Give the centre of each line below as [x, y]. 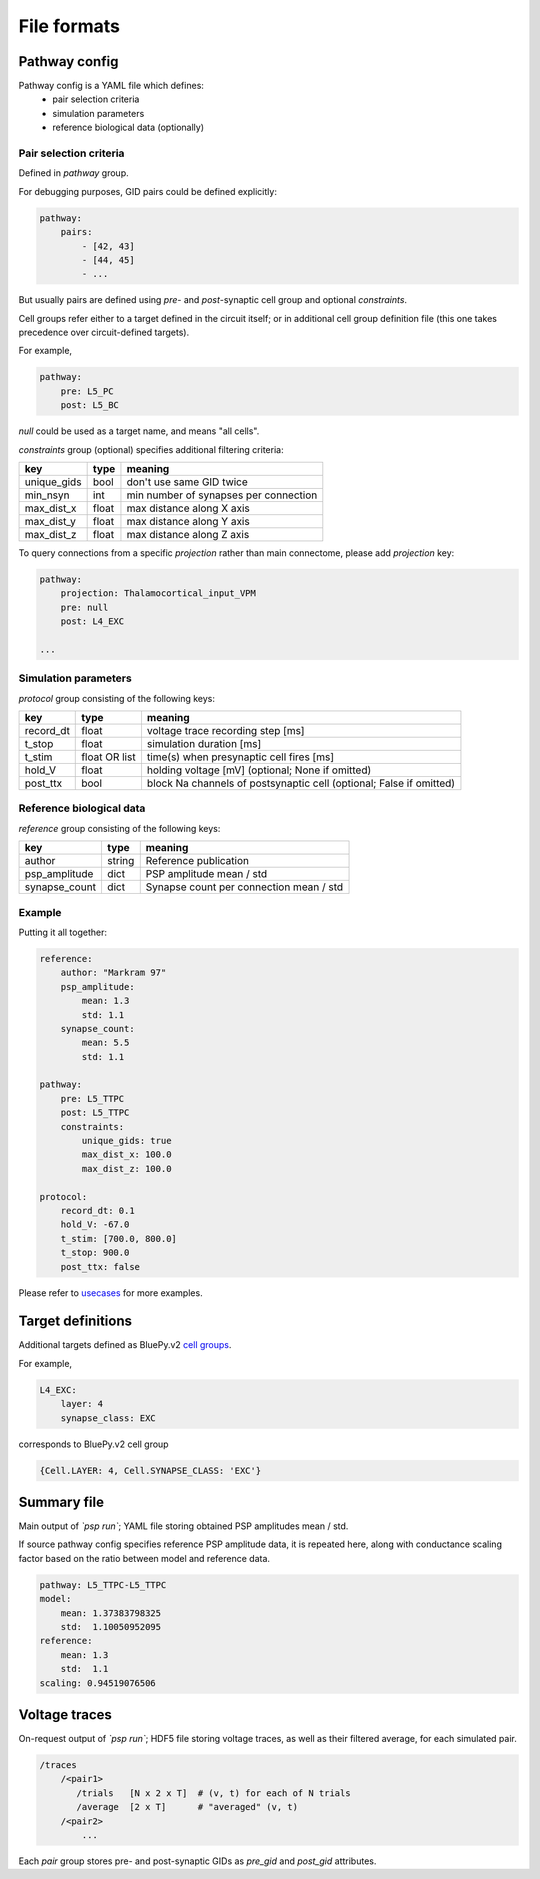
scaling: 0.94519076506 [98, 1683]
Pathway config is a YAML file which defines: [111, 86]
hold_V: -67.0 [95, 1224]
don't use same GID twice [187, 482]
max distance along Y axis [188, 521]
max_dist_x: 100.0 [126, 1154]
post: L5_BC [90, 405]
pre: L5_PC [87, 391]
